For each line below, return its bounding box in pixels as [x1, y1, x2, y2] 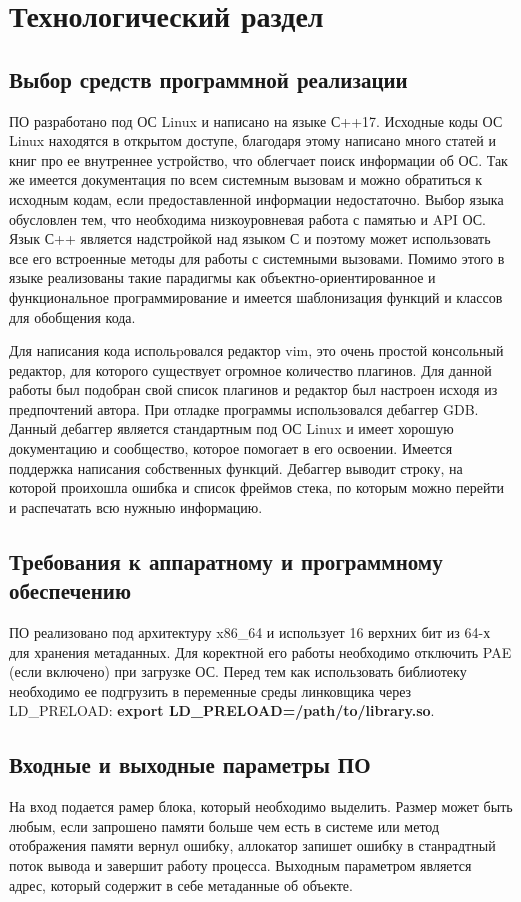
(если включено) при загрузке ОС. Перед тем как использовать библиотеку [9, 661, 467, 682]
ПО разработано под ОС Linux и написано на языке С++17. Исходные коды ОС [9, 110, 503, 131]
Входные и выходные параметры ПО [9, 749, 371, 780]
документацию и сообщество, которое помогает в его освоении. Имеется [9, 438, 453, 459]
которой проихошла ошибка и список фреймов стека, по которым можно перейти [9, 477, 505, 498]
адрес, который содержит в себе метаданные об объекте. [9, 874, 353, 895]
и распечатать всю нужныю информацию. [9, 496, 263, 517]
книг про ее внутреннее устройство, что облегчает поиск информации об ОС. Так [9, 149, 508, 170]
